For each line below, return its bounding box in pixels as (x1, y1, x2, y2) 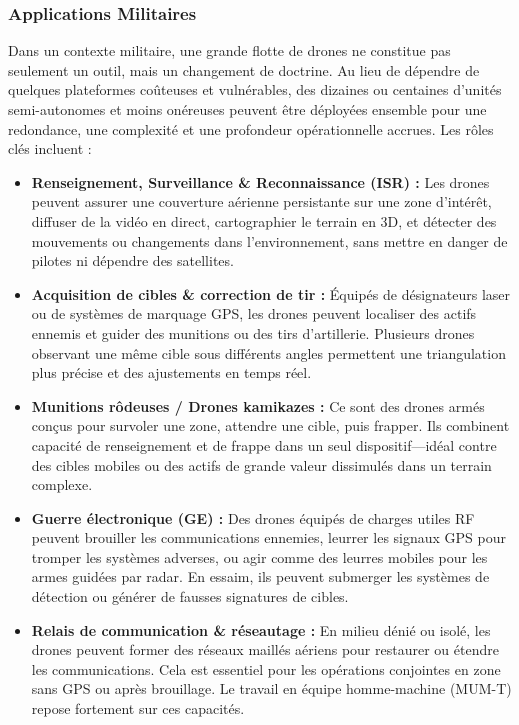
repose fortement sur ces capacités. (31, 698, 245, 719)
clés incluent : (8, 138, 92, 159)
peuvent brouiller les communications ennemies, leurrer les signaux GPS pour (31, 527, 507, 548)
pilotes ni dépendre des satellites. (31, 250, 234, 271)
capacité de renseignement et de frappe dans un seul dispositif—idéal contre (31, 434, 497, 455)
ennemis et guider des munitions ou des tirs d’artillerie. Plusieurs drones (31, 322, 475, 343)
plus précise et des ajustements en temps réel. (31, 362, 312, 383)
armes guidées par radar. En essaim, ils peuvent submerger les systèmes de (31, 566, 490, 587)
